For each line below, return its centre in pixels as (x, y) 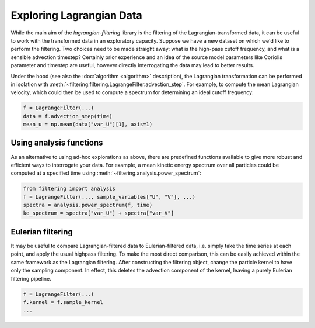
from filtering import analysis (69, 189)
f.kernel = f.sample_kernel (63, 302)
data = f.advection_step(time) (68, 116)
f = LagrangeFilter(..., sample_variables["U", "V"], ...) (109, 197)
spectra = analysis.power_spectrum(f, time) (88, 205)
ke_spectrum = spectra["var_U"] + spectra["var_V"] (99, 213)
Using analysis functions (57, 143)
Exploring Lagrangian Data (76, 15)
